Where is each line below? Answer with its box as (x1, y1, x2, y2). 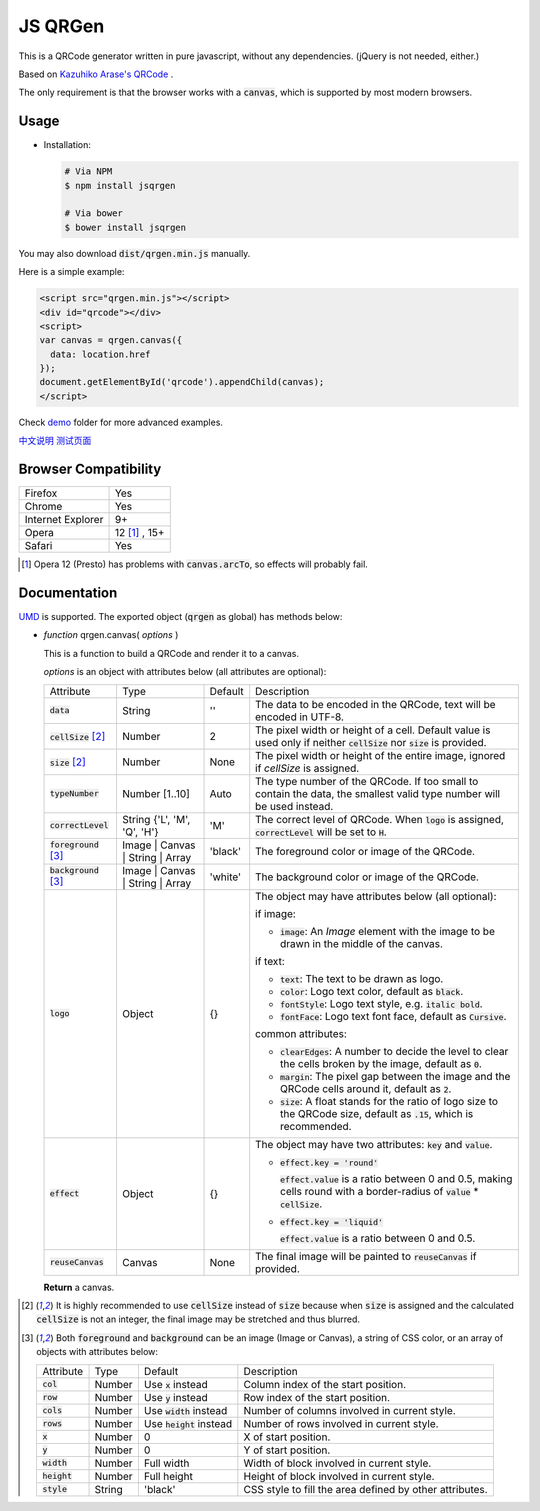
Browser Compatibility (18, 461, 162, 478)
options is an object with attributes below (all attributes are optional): (43, 666, 327, 678)
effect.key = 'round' (280, 1157, 379, 1168)
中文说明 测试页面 (18, 435, 92, 447)
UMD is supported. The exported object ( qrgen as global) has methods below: (18, 611, 343, 623)
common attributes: (255, 1026, 347, 1040)
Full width (143, 1456, 190, 1470)
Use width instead (143, 1403, 228, 1417)
